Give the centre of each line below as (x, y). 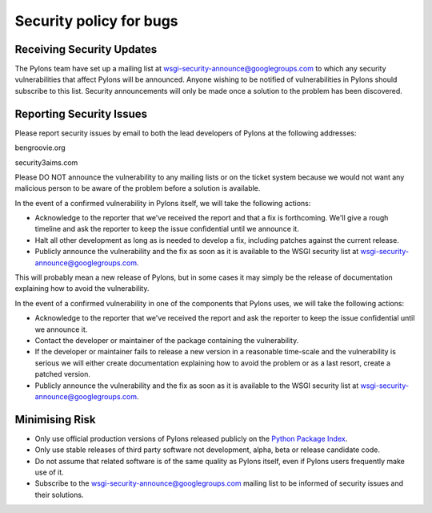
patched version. (63, 374)
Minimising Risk (55, 420)
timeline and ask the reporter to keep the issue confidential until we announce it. (167, 229)
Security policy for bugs (97, 21)
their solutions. (59, 495)
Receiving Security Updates (86, 49)
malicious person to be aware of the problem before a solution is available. (138, 188)
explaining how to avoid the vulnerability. (82, 289)
